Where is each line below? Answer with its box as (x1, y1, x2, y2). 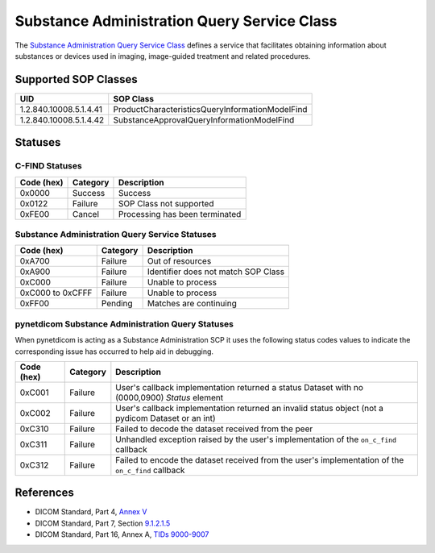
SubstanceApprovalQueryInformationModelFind (113, 114, 295, 125)
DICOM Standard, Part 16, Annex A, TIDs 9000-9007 (35, 530, 209, 539)
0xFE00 (19, 208, 50, 219)
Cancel (72, 208, 100, 219)
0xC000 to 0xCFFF (19, 287, 93, 298)
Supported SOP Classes (14, 73, 139, 86)
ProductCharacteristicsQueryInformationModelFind (113, 103, 308, 114)
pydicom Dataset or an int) (115, 412, 217, 423)
